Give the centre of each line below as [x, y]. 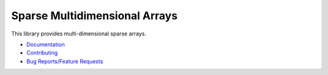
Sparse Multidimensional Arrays [94, 16]
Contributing [42, 53]
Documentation [46, 44]
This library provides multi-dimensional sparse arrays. [79, 34]
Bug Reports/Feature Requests [65, 61]
